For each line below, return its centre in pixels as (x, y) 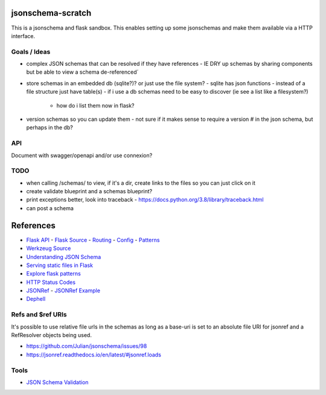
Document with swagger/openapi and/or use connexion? (82, 155)
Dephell (36, 299)
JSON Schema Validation (57, 382)
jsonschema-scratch (51, 13)
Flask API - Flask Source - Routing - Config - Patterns (93, 240)
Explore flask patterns (53, 274)
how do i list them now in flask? (96, 105)
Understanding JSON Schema (64, 257)
